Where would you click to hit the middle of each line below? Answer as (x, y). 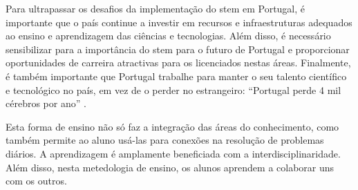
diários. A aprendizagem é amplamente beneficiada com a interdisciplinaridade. (173, 153)
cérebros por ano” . (46, 103)
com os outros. (36, 181)
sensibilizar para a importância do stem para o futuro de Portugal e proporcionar (178, 49)
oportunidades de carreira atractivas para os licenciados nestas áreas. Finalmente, (178, 63)
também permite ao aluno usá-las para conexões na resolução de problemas (165, 140)
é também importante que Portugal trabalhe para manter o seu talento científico (176, 76)
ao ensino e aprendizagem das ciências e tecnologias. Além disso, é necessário (168, 36)
